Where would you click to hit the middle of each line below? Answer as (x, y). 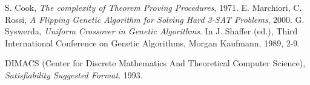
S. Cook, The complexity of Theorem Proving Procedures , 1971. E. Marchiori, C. (153, 7)
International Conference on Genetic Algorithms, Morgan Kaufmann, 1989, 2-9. (153, 42)
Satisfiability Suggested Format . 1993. (74, 74)
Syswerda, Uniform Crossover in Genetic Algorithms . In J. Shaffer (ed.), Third (151, 31)
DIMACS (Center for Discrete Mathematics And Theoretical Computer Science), (155, 63)
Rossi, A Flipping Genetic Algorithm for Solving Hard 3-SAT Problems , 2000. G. (155, 19)
